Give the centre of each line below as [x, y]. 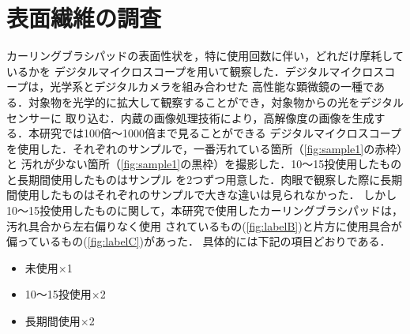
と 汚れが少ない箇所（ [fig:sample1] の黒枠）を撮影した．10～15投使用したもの [204, 164]
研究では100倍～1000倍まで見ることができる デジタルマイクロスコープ [220, 133]
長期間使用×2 [60, 321]
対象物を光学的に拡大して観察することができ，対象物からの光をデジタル [216, 101]
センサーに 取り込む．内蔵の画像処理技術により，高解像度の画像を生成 [190, 117]
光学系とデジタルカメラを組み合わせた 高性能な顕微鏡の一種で [212, 86]
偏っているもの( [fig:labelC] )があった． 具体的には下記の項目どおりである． [199, 241]
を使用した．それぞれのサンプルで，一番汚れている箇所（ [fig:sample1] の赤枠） [205, 148]
